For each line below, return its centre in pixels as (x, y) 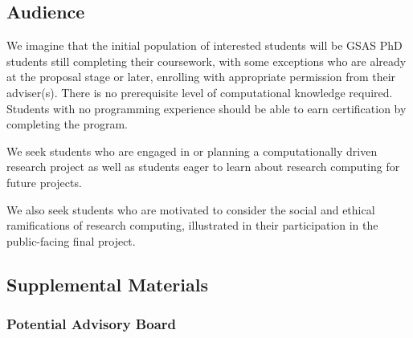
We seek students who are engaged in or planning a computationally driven (192, 151)
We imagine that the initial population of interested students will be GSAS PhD (204, 45)
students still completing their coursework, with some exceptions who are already (206, 61)
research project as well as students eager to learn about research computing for (203, 167)
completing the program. (67, 124)
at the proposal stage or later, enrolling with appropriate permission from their (201, 77)
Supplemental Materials (107, 284)
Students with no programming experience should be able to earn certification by (206, 108)
